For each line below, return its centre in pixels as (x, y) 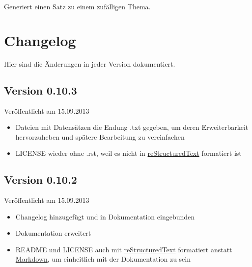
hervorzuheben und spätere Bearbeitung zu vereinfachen (100, 136)
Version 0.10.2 (41, 180)
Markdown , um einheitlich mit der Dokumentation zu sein (103, 259)
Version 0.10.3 (41, 90)
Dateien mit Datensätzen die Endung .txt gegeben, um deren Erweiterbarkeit (132, 127)
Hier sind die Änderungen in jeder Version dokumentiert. (90, 63)
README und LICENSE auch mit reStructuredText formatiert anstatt (124, 249)
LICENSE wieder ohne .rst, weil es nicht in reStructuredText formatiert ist (128, 153)
